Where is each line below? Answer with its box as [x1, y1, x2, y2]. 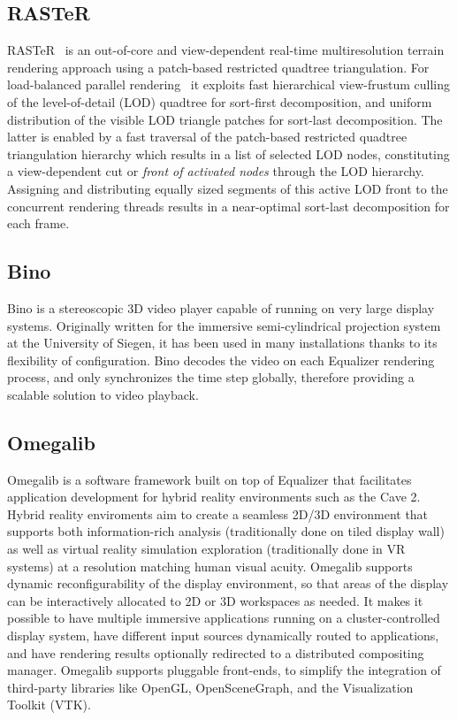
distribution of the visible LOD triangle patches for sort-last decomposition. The [7, 110, 443, 128]
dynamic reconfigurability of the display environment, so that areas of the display [7, 574, 449, 593]
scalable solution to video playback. [7, 385, 199, 403]
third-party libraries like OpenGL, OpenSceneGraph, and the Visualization [7, 678, 414, 696]
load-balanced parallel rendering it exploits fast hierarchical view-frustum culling [7, 75, 451, 94]
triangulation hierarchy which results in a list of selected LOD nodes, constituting [7, 144, 450, 163]
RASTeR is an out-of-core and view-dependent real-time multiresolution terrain [7, 41, 445, 59]
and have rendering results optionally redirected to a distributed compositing [7, 643, 424, 662]
